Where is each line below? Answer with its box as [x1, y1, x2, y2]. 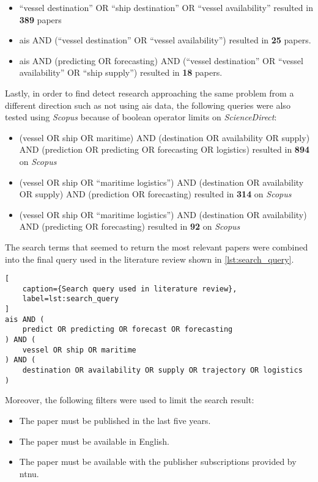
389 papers [19, 13, 62, 26]
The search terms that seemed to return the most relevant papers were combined [5, 240, 308, 253]
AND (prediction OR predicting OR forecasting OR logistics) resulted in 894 [19, 143, 309, 156]
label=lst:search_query [22, 294, 119, 304]
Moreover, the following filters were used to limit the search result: [5, 393, 254, 406]
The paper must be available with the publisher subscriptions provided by [19, 455, 297, 468]
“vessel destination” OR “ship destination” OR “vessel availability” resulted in [19, 1, 313, 13]
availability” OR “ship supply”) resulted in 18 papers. [19, 66, 223, 79]
